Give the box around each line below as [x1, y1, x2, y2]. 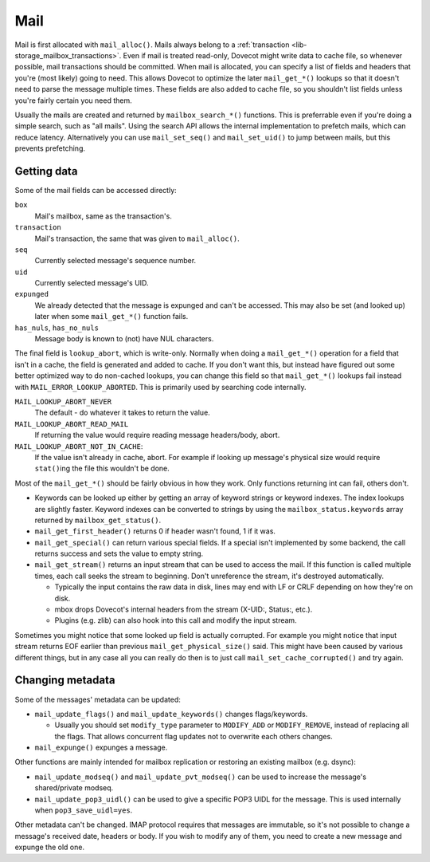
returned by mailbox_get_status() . [34, 515, 162, 525]
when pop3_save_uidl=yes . [34, 805, 133, 815]
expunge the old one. [14, 842, 85, 852]
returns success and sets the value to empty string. [34, 549, 204, 558]
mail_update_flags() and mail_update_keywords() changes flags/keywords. [34, 709, 308, 718]
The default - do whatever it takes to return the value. [34, 407, 210, 418]
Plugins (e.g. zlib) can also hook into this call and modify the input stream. [54, 616, 298, 625]
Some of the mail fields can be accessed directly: [14, 185, 177, 195]
